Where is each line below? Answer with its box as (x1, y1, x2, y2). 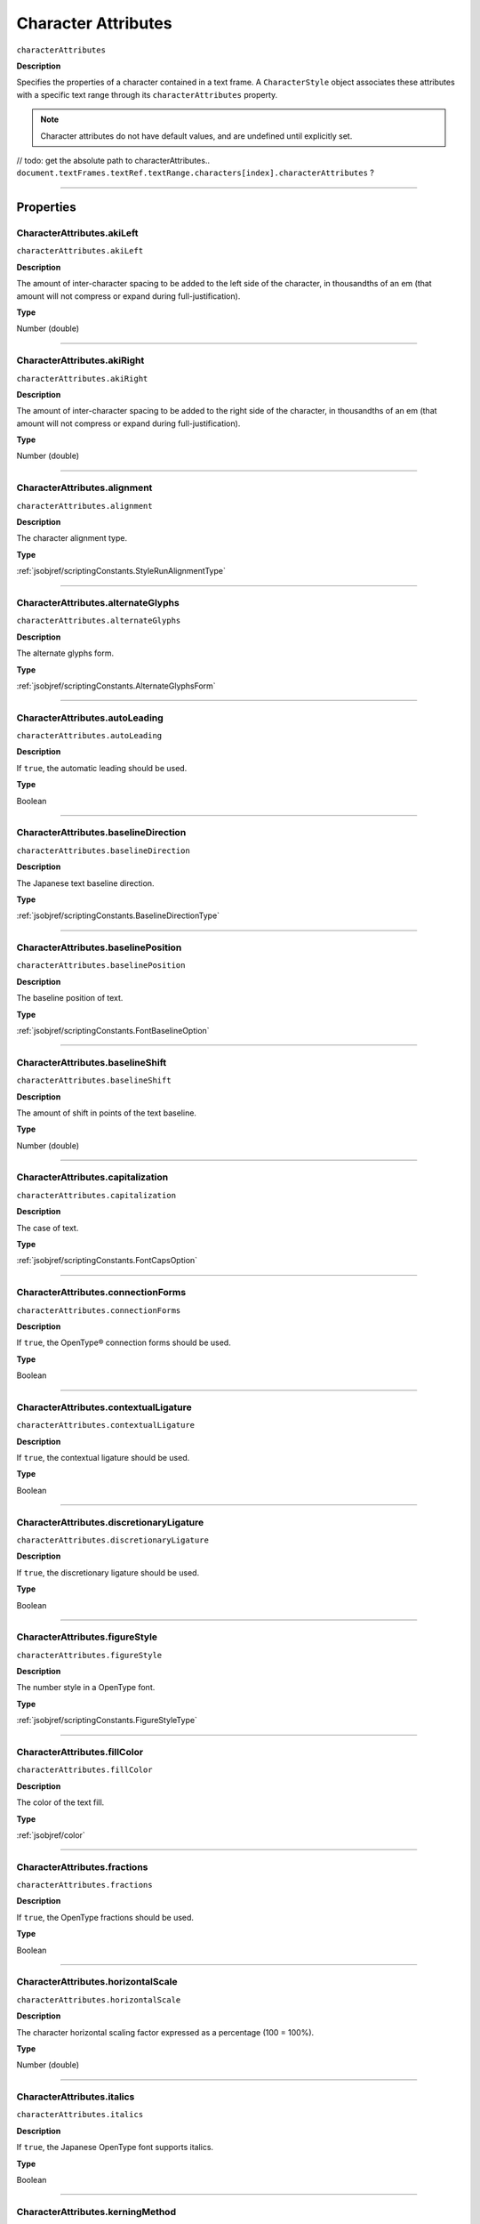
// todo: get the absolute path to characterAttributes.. (16, 155, 211, 165)
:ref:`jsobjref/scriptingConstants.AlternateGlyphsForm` (16, 681, 217, 691)
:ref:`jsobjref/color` (16, 1829, 86, 1841)
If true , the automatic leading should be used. (16, 762, 188, 773)
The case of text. (16, 1222, 79, 1233)
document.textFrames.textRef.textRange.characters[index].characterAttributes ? (16, 167, 375, 178)
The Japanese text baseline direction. (16, 877, 155, 889)
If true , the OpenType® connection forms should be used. (16, 1337, 231, 1348)
